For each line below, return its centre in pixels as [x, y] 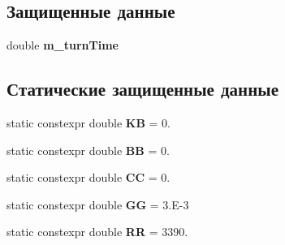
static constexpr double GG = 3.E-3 [98, 204]
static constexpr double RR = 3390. [97, 232]
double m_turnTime [63, 45]
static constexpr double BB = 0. [88, 150]
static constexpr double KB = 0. [89, 122]
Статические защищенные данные [142, 89]
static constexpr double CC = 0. [89, 177]
